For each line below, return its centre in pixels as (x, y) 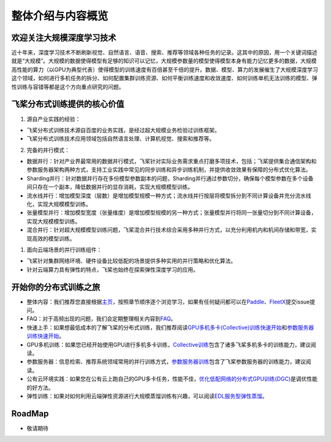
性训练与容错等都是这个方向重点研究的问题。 (68, 86)
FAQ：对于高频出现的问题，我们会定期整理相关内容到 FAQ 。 (101, 319)
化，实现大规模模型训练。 (59, 204)
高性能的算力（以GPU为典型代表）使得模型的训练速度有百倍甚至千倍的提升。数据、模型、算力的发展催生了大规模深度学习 (165, 69)
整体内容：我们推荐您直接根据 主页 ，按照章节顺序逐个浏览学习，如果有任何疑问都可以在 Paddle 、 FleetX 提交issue (168, 302)
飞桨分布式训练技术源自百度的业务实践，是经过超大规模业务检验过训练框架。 (123, 130)
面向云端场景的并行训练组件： (64, 250)
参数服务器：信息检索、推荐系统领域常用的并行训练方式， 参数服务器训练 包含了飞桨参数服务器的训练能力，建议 (166, 362)
